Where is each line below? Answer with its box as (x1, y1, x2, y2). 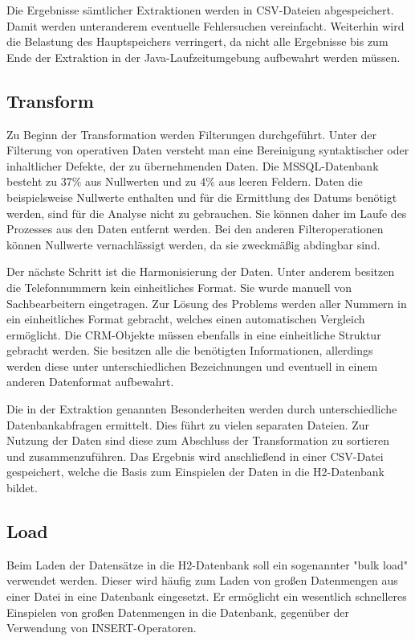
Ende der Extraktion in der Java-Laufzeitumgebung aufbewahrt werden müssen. (6, 48, 401, 65)
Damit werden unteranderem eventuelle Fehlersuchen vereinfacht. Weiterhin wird (6, 17, 405, 34)
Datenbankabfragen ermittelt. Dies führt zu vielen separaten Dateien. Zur (6, 416, 370, 433)
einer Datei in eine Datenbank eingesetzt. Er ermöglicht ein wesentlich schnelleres (6, 588, 407, 605)
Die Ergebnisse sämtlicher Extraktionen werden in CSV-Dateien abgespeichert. (6, 2, 394, 18)
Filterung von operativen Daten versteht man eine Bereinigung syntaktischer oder (6, 142, 409, 158)
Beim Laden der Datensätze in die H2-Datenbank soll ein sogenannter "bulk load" (6, 556, 408, 573)
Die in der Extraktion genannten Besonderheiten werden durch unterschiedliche (6, 401, 397, 417)
